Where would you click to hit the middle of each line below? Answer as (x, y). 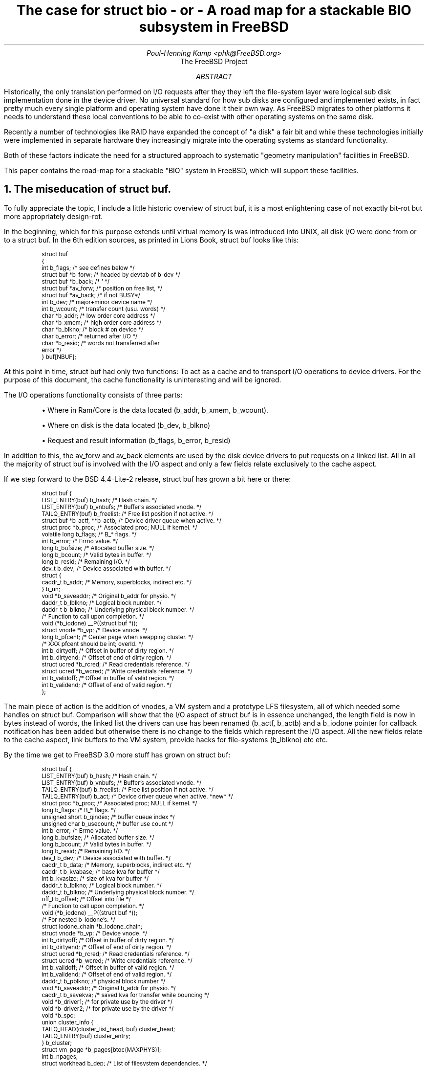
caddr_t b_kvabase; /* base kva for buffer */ (101, 872)
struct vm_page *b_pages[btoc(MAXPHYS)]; (101, 1050)
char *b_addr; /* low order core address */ (98, 316)
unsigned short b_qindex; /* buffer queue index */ (108, 817)
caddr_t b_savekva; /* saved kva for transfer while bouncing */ (125, 995)
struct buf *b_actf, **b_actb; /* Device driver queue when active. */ (131, 521)
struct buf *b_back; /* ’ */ (76, 281)
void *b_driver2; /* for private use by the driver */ (108, 1009)
